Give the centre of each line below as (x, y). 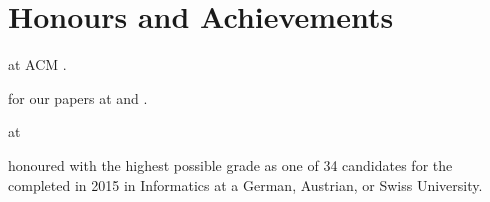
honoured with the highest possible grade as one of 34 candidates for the (230, 164)
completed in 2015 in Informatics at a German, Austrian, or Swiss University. (245, 184)
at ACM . (37, 64)
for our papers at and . (78, 97)
